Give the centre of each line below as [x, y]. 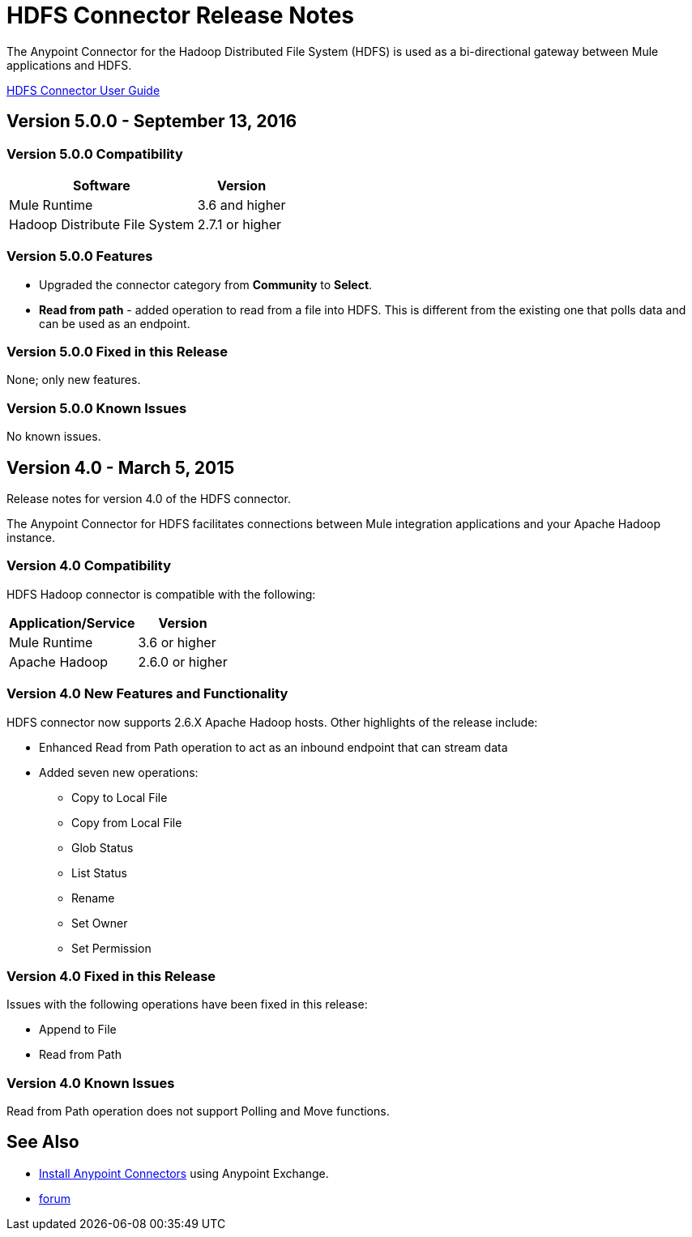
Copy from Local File [127, 822]
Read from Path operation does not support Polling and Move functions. [198, 1111]
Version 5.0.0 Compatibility [95, 154]
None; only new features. [74, 380]
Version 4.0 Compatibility [89, 566]
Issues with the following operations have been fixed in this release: [187, 1005]
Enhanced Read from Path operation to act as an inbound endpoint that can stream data [273, 747]
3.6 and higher [241, 205]
